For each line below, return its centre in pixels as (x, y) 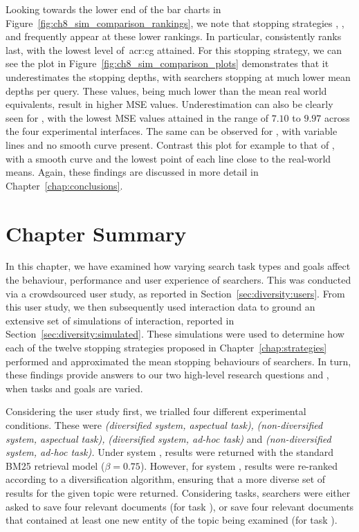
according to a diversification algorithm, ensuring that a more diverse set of (166, 479)
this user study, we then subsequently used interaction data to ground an (160, 307)
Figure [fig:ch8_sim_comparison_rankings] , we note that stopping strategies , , (175, 22)
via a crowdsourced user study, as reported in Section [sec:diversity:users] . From (175, 293)
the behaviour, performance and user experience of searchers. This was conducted (178, 280)
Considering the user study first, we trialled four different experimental (156, 411)
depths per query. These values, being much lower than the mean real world (166, 90)
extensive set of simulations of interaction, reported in (120, 320)
